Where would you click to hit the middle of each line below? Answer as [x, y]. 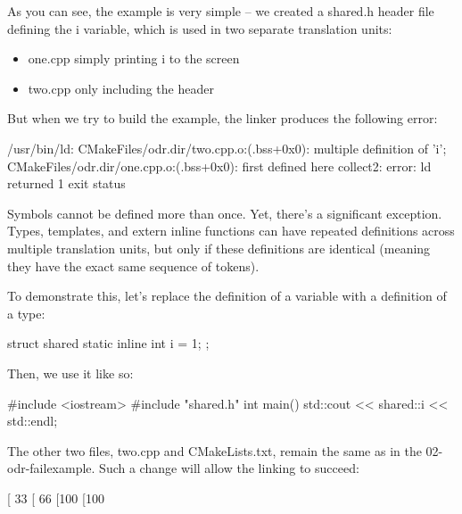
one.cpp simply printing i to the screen [134, 58]
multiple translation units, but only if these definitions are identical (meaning [219, 248]
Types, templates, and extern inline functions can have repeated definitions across [231, 231]
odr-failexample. [51, 468]
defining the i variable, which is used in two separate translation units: [200, 28]
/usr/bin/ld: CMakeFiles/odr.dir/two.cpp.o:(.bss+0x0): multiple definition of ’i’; [227, 148]
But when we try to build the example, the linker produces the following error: [223, 118]
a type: [26, 313]
